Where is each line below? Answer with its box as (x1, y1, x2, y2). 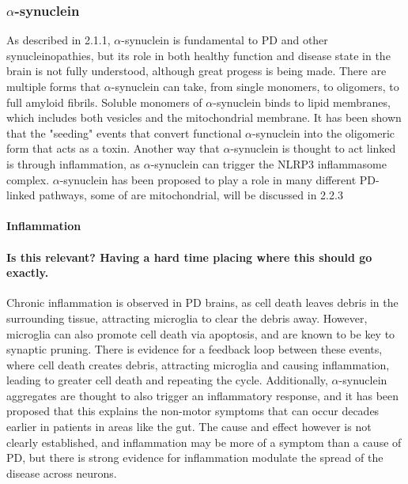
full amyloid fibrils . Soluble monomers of (6, 93, 202, 110)
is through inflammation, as (6, 155, 140, 172)
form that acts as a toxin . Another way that (6, 140, 220, 157)
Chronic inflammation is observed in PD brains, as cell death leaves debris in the (6, 294, 399, 311)
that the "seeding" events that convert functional (6, 124, 242, 141)
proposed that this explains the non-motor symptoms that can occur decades (6, 403, 380, 419)
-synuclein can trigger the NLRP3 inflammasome (150, 155, 387, 172)
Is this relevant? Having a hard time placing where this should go (6, 248, 372, 265)
